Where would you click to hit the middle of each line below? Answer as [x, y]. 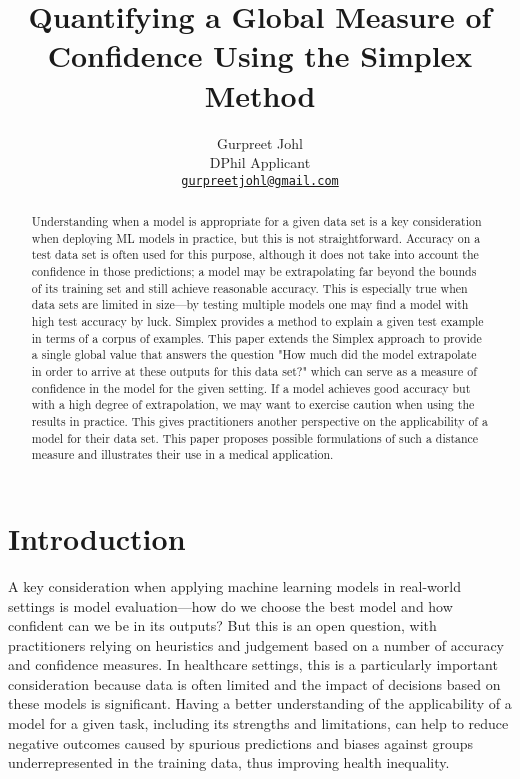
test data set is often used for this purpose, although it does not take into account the [255, 254]
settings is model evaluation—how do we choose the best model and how [230, 605]
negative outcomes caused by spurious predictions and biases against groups [241, 742]
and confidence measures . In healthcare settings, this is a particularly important [253, 664]
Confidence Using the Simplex [260, 55]
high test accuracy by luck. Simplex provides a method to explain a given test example [257, 321]
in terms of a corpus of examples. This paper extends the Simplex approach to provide [256, 337]
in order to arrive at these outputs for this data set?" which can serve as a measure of [254, 371]
